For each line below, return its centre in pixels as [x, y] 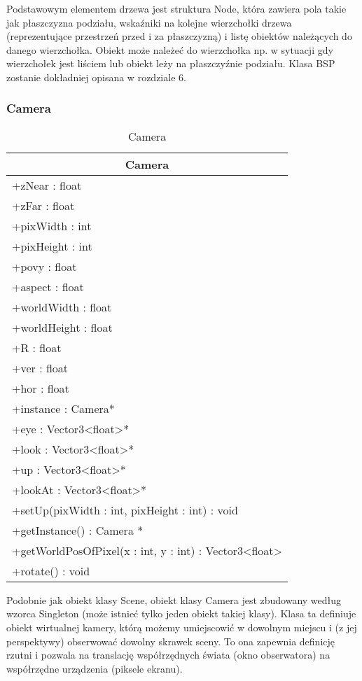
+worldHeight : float [62, 327]
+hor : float [41, 388]
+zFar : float [43, 205]
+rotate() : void [51, 570]
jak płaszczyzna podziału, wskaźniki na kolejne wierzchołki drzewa [149, 22]
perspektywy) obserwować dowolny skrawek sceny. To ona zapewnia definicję [170, 641]
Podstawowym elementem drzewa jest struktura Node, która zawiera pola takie [176, 8]
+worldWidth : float [62, 307]
